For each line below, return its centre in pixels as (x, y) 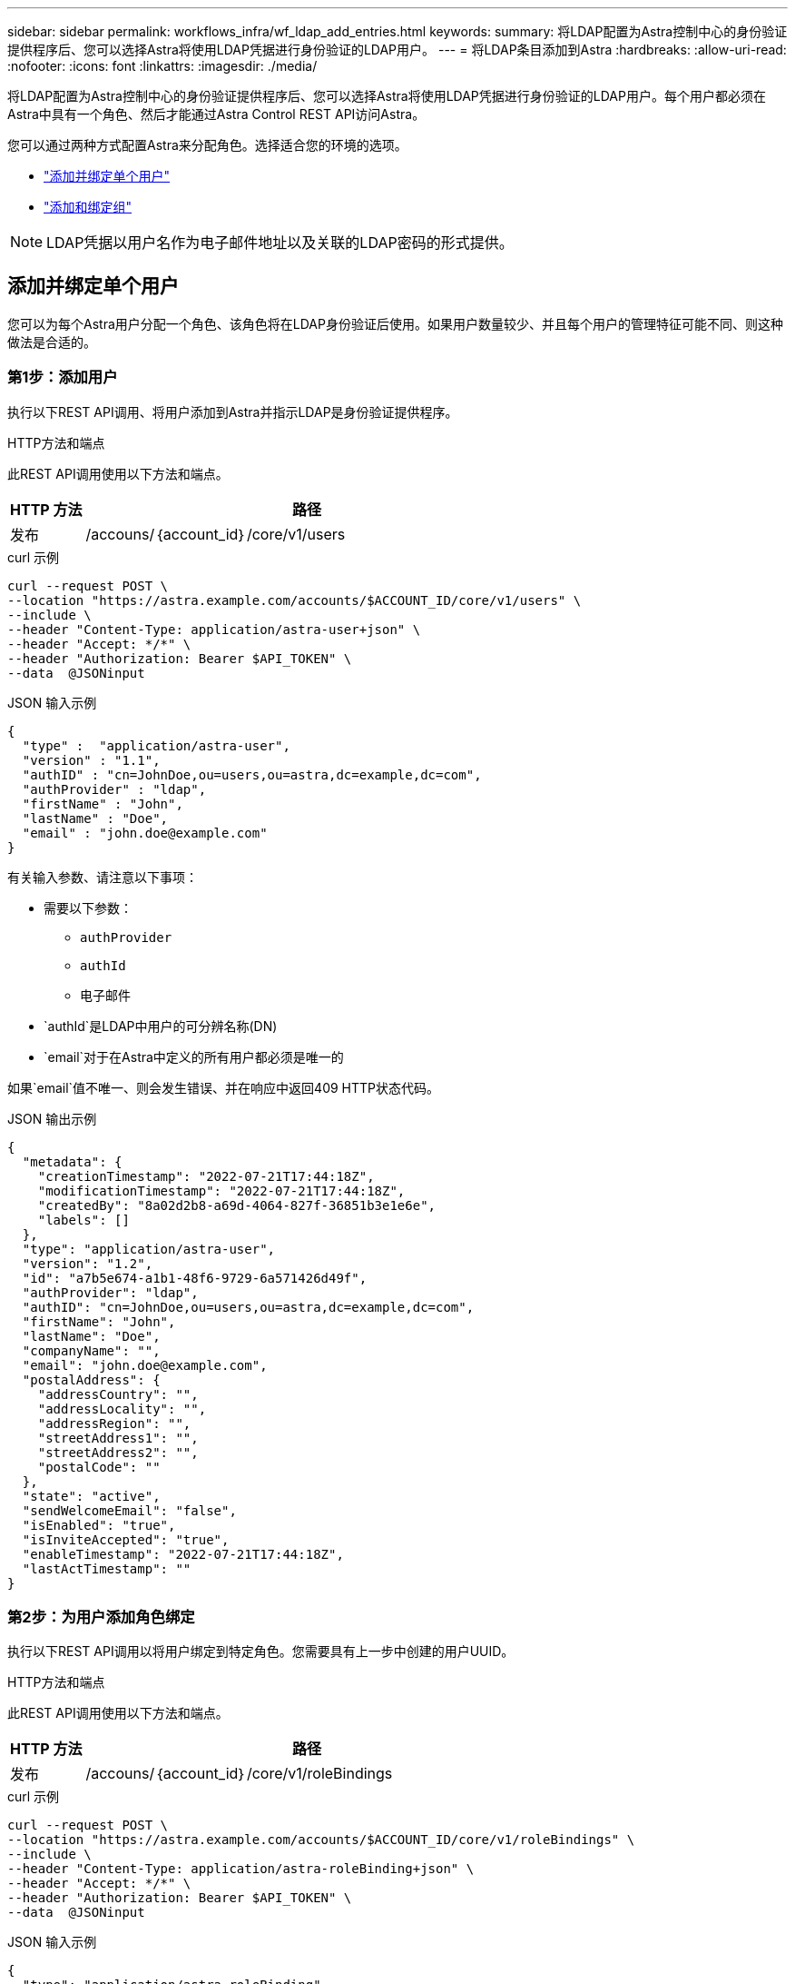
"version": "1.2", (88, 1263)
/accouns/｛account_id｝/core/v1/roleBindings (239, 1774)
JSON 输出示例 (52, 1118)
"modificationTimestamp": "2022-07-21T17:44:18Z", (221, 1190)
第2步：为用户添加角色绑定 (101, 1617)
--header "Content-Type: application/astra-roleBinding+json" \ (241, 1869)
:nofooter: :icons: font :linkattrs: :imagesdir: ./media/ (162, 66)
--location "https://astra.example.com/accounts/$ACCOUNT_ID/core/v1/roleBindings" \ (321, 1840)
